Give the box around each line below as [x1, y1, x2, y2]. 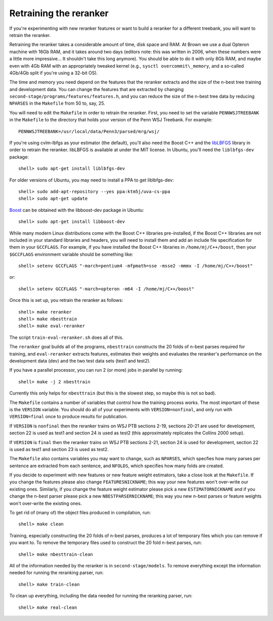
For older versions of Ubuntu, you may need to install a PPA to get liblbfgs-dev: [9, 177, 174, 183]
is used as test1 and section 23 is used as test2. [9, 446, 109, 452]
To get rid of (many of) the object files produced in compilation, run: [9, 510, 151, 516]
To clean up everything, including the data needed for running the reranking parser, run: [9, 593, 193, 599]
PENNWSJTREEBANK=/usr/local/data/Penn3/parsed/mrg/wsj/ [18, 128, 160, 134]
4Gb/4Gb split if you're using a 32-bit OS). [9, 70, 98, 76]
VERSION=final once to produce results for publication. [9, 414, 128, 420]
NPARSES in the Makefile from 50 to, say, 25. [9, 100, 106, 106]
